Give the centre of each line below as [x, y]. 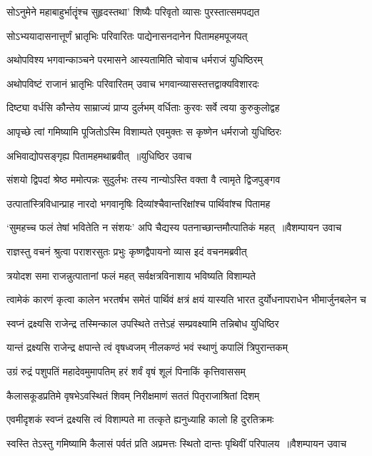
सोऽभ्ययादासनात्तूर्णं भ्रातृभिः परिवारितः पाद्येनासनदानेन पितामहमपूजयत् [127, 35]
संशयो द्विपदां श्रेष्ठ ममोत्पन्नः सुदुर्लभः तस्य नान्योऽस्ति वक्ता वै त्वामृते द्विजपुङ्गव [144, 179]
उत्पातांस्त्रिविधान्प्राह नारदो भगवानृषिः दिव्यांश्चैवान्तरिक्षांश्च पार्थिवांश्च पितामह [139, 203]
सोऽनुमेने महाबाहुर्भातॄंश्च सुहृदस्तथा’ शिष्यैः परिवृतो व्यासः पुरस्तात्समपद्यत [133, 11]
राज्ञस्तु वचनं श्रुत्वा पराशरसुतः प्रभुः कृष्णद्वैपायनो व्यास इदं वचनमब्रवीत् [127, 251]
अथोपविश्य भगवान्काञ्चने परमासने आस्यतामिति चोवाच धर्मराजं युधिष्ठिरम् [135, 60]
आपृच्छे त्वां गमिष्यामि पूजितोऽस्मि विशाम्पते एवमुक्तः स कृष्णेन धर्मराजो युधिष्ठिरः [144, 131]
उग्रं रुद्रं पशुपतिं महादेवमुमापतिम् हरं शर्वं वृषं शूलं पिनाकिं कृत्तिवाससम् [126, 371]
